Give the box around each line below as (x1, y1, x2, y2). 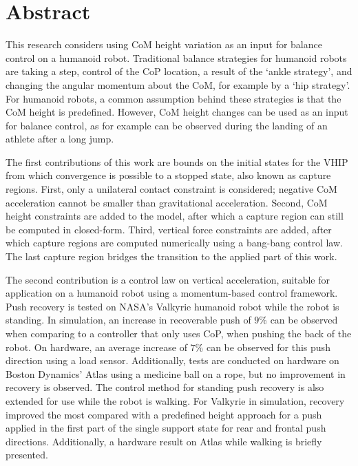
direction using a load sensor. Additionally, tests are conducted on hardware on (6, 353, 339, 368)
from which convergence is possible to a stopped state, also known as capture (6, 168, 331, 182)
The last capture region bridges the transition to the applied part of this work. (6, 249, 337, 264)
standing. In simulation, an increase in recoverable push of (6, 313, 251, 327)
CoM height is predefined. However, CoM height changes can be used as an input (6, 105, 348, 119)
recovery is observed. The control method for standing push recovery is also (6, 380, 324, 394)
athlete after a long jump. (6, 131, 114, 146)
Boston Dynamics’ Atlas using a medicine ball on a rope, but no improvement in (6, 366, 346, 381)
